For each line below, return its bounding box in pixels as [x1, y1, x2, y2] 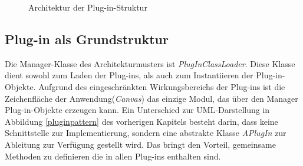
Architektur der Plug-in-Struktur [28, 1, 147, 13]
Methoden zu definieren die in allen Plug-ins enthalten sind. [5, 150, 221, 162]
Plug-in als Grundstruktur [5, 29, 169, 48]
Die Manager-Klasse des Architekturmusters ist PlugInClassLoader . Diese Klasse [5, 57, 295, 69]
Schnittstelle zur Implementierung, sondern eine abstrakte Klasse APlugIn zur [5, 127, 286, 139]
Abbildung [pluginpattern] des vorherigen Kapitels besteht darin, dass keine [5, 115, 278, 127]
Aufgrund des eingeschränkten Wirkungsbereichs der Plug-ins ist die [38, 80, 285, 92]
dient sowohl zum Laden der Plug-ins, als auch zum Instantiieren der [5, 69, 253, 81]
